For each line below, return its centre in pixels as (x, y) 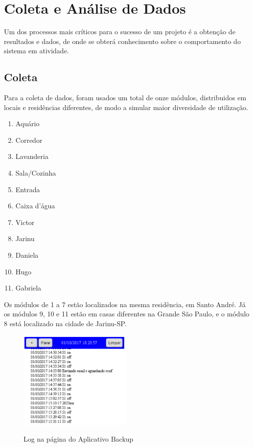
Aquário (27, 123)
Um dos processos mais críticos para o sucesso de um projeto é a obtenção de (120, 32)
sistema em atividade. (36, 51)
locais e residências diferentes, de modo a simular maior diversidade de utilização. (126, 107)
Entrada (28, 189)
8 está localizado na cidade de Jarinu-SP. (65, 324)
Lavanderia (32, 156)
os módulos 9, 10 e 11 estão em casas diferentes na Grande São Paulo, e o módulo (127, 314)
